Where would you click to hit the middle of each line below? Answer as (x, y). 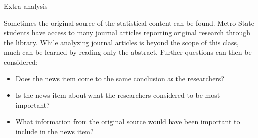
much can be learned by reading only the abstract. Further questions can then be (128, 52)
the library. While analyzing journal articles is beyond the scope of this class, (121, 42)
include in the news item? (55, 131)
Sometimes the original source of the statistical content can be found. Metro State (129, 23)
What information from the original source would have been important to (128, 121)
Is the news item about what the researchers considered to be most (118, 95)
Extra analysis (26, 6)
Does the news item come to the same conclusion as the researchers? (120, 78)
